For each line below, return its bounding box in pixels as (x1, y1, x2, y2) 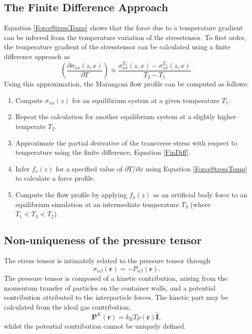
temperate (15, 121, 46, 131)
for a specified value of (56, 163, 123, 173)
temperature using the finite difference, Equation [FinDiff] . (15, 147, 191, 157)
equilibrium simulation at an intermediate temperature (15, 199, 179, 209)
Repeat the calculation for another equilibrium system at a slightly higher (15, 111, 236, 122)
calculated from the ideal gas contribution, (4, 301, 131, 312)
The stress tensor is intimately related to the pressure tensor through (4, 255, 211, 265)
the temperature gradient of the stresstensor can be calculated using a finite (4, 42, 231, 52)
